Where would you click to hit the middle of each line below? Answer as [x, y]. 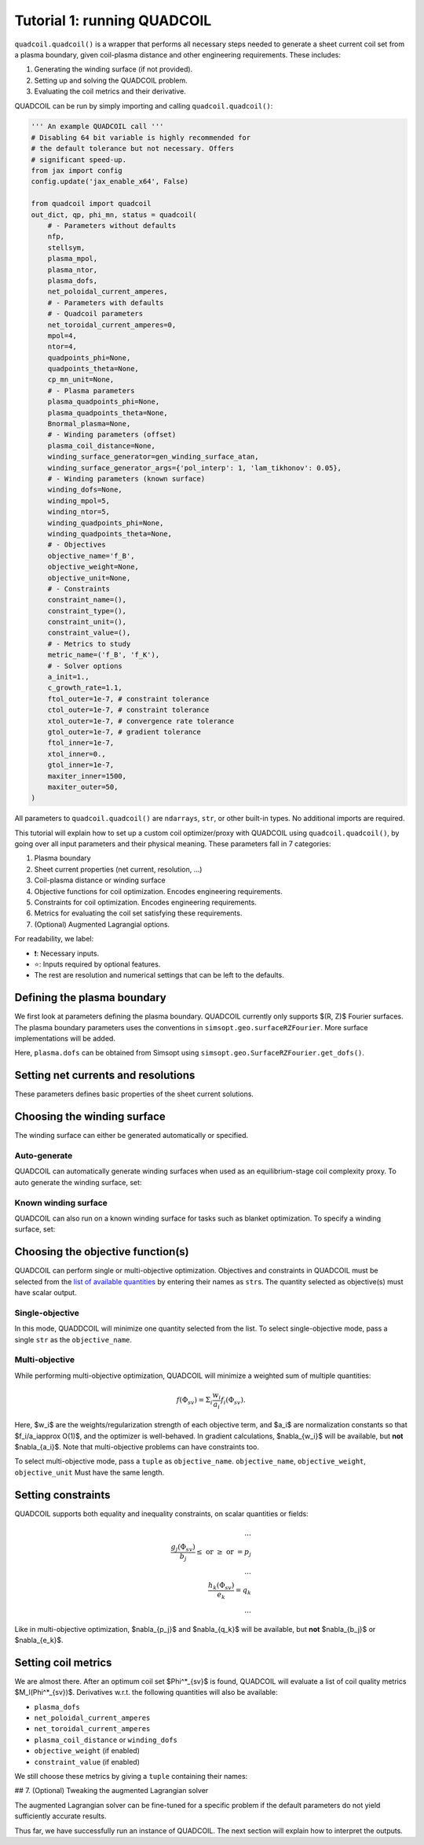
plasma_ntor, [73, 270]
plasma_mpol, [73, 259]
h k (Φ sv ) [221, 1586]
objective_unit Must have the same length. [90, 1472]
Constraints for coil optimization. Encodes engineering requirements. [145, 902]
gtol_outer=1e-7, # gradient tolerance [124, 732]
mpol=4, [62, 335]
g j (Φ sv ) [183, 1548]
